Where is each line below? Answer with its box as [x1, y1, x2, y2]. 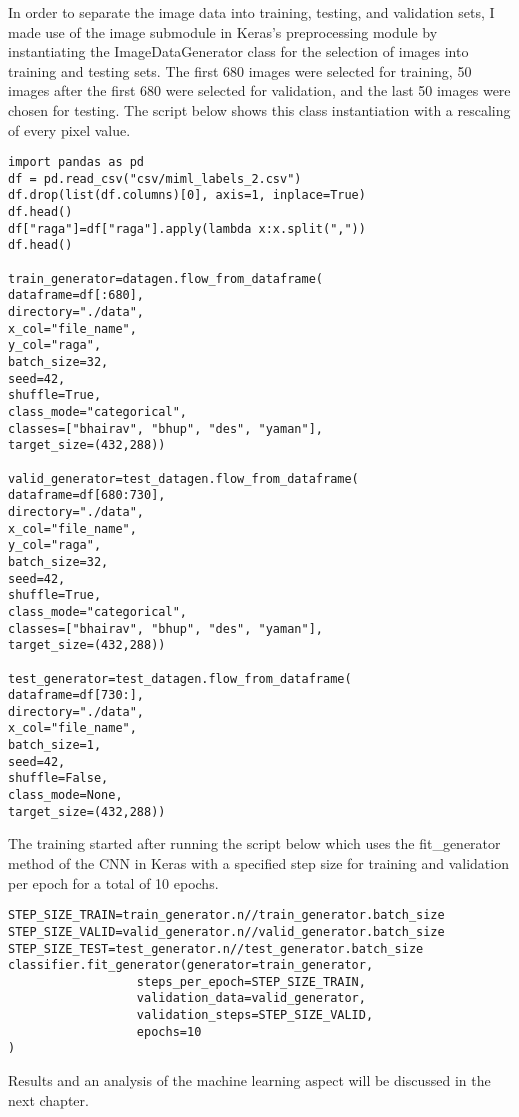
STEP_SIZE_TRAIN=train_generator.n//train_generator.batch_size [8, 908, 445, 923]
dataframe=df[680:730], [8, 488, 166, 503]
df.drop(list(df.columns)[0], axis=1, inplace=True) [8, 188, 366, 203]
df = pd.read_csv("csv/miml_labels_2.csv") [8, 171, 302, 186]
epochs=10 [136, 1024, 202, 1039]
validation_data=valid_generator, [136, 991, 366, 1006]
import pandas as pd [8, 155, 145, 170]
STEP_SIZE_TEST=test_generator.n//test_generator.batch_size [8, 941, 424, 956]
